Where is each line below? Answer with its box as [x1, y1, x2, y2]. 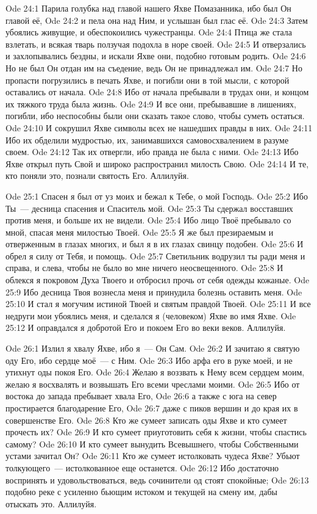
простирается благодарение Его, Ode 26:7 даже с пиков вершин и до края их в [5, 402, 298, 414]
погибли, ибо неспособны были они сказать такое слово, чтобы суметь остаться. [5, 109, 305, 122]
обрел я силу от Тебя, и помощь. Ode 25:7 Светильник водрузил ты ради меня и [5, 249, 305, 262]
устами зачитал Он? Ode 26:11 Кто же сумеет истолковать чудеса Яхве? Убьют [5, 449, 300, 462]
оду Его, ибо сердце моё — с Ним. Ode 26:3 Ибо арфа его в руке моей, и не [5, 353, 293, 366]
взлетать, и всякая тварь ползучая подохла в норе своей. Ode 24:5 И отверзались [5, 37, 306, 50]
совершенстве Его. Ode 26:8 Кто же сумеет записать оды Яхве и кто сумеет [5, 413, 287, 426]
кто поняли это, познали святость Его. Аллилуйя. [5, 169, 189, 182]
